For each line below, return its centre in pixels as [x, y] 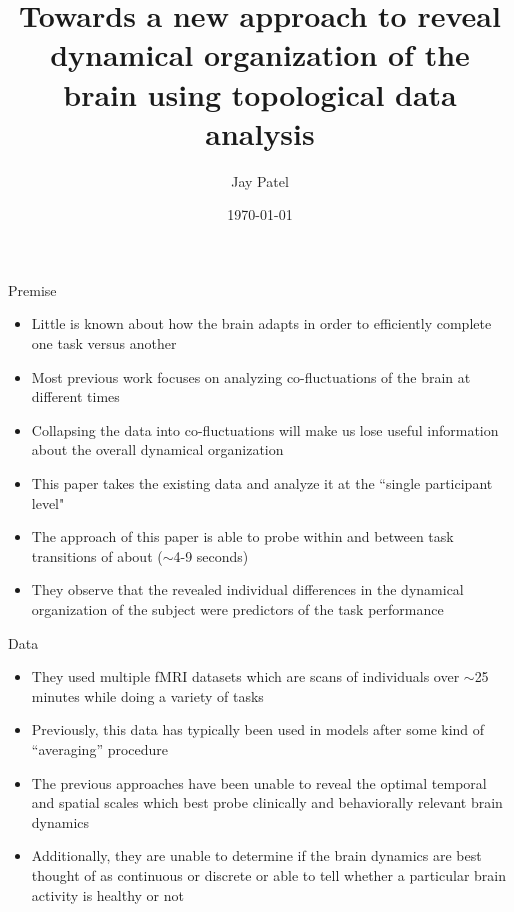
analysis [260, 132]
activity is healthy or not [107, 894]
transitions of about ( [97, 555]
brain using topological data [260, 93]
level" [48, 502]
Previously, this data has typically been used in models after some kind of [258, 729]
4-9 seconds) [211, 555]
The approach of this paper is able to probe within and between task [242, 536]
